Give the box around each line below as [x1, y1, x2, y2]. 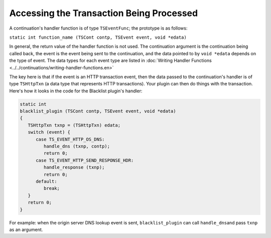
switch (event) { [28, 130, 70, 135]
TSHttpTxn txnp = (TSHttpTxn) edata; [28, 122, 120, 128]
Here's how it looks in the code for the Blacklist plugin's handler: [9, 88, 143, 94]
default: [36, 178, 57, 184]
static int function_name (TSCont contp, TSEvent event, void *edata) [9, 34, 187, 40]
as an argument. [9, 226, 43, 232]
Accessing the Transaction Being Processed [9, 8, 198, 19]
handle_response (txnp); [43, 165, 105, 170]
